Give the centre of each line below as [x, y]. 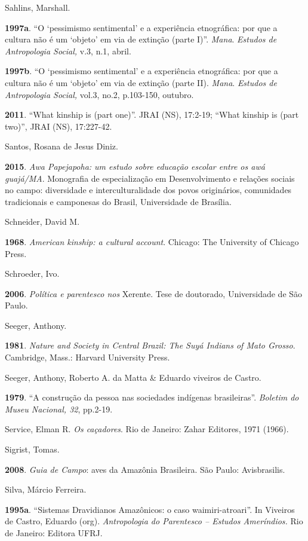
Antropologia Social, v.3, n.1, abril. [68, 51]
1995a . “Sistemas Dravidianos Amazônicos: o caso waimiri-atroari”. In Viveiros [150, 509]
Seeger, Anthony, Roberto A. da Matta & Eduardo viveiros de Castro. [133, 377]
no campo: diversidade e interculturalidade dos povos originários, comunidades [148, 190]
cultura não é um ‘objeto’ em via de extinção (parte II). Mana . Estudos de [141, 82]
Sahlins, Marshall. [38, 7]
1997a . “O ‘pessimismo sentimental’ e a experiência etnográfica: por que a [141, 27]
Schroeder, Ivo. [32, 273]
